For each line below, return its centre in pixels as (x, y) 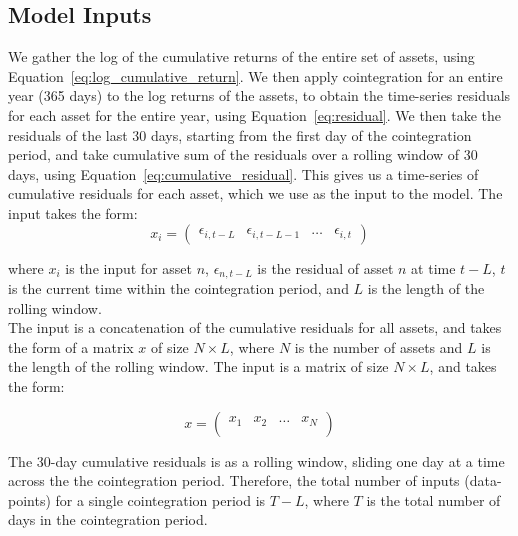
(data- (483, 480)
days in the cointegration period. (108, 519)
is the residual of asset (325, 267)
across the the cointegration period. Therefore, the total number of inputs (234, 480)
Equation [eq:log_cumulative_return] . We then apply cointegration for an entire (255, 75)
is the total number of (433, 499)
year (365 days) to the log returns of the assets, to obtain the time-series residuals (259, 95)
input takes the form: (73, 212)
